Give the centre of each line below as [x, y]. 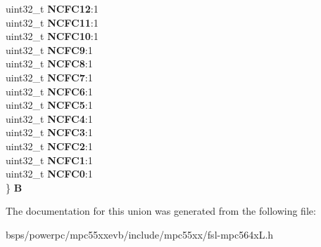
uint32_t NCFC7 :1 [49, 77]
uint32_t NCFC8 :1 [49, 64]
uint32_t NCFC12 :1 [52, 8]
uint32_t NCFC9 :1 [49, 49]
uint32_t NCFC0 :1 [49, 174]
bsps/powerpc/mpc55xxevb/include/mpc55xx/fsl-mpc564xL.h [140, 234]
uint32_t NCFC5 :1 [49, 105]
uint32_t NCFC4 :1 [49, 118]
